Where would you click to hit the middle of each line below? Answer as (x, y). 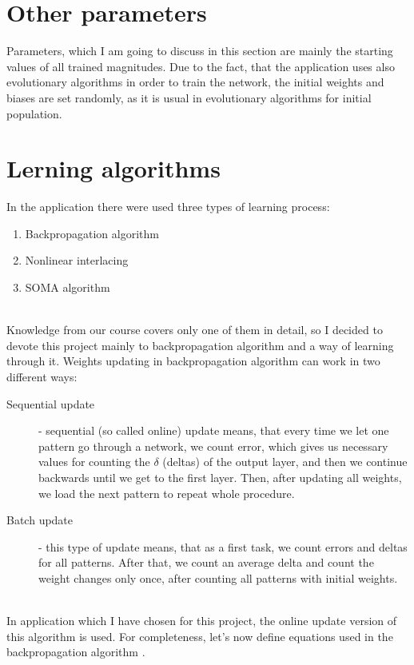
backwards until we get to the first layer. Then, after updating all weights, (220, 477)
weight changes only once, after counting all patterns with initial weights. (218, 577)
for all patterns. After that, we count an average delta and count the (206, 562)
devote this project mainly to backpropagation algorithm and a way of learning (200, 345)
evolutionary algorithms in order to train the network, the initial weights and (195, 82)
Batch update (40, 520)
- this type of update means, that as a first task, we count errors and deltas (223, 546)
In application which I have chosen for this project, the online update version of (202, 621)
